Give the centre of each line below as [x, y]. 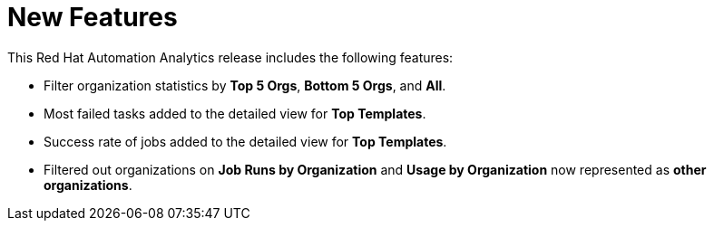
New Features [93, 17]
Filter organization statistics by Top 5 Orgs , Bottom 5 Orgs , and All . [245, 85]
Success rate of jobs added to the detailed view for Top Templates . [245, 141]
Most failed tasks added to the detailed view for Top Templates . [235, 113]
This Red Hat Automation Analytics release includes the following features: [230, 57]
